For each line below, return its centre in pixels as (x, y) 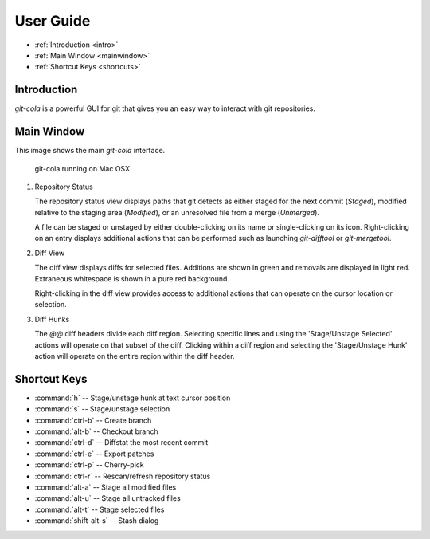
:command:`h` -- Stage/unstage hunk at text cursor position (133, 398)
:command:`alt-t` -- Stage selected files (100, 509)
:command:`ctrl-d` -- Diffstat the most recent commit (121, 443)
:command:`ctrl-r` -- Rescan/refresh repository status (123, 476)
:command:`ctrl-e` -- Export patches (94, 454)
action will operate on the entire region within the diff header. (135, 356)
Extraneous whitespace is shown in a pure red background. (132, 278)
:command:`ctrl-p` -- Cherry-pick (89, 465)
